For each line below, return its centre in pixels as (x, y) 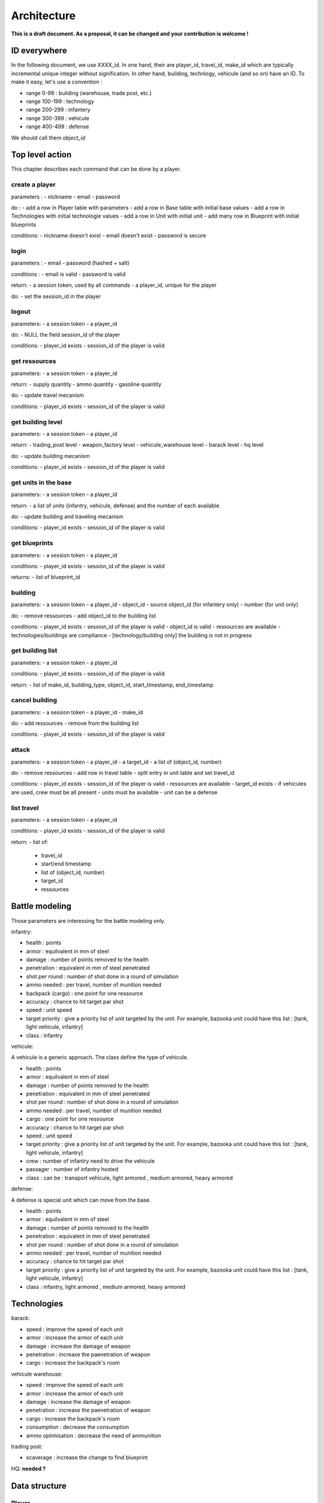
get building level (37, 422)
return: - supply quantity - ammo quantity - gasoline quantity (86, 384)
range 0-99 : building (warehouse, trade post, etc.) (89, 93)
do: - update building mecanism (50, 456)
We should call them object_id (48, 138)
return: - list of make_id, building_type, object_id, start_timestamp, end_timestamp (112, 685)
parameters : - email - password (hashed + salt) (70, 263)
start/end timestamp (66, 864)
